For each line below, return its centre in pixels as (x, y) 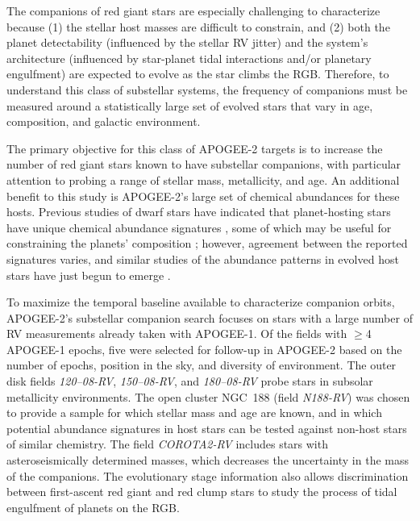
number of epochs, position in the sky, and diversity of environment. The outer (202, 365)
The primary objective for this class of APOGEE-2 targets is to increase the (195, 148)
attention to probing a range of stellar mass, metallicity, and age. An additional (203, 179)
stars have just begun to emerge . (89, 275)
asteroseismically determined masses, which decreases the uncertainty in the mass (208, 460)
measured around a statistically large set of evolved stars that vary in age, (190, 105)
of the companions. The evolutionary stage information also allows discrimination (208, 475)
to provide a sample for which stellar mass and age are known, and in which (194, 413)
